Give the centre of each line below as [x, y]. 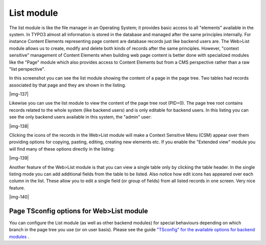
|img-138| [19, 126]
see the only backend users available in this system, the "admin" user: [80, 117]
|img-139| [19, 158]
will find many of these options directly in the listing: [62, 149]
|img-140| [19, 197]
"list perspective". [27, 69]
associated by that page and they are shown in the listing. [68, 85]
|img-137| [19, 94]
